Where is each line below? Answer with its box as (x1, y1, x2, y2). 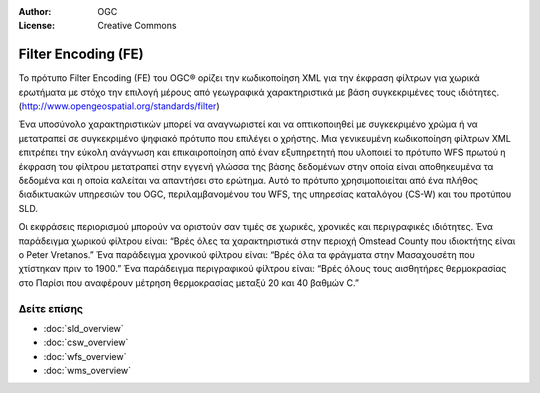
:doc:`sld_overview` (43, 322, 124, 334)
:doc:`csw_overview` (43, 336, 129, 349)
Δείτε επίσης (18, 301, 84, 315)
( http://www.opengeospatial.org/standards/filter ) (18, 100, 220, 112)
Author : (18, 6, 52, 17)
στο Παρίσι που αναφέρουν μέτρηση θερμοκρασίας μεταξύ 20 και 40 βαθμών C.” (18, 276, 360, 289)
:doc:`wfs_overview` (43, 350, 127, 362)
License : (18, 20, 55, 32)
